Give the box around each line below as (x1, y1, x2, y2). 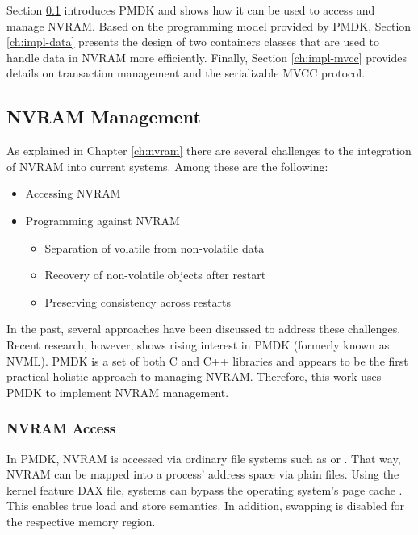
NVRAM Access (6, 418, 116, 438)
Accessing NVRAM (25, 185, 121, 202)
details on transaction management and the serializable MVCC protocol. (6, 65, 366, 82)
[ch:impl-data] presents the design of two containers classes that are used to (6, 33, 379, 50)
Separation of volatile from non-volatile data (44, 239, 265, 256)
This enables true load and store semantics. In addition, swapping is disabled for (6, 497, 405, 514)
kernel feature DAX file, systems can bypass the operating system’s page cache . (6, 481, 403, 498)
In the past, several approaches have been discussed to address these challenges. (6, 320, 401, 337)
